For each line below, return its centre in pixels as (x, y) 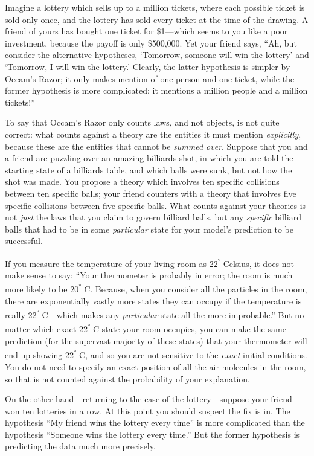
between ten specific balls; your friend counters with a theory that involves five (151, 193)
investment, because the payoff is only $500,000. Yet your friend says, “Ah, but (151, 43)
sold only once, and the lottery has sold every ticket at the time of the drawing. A (157, 19)
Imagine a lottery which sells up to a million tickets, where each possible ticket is (155, 7)
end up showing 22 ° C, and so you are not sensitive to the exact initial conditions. (156, 354)
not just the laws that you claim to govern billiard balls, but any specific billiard (153, 217)
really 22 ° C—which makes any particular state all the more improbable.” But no (155, 314)
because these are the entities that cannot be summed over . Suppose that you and (156, 146)
